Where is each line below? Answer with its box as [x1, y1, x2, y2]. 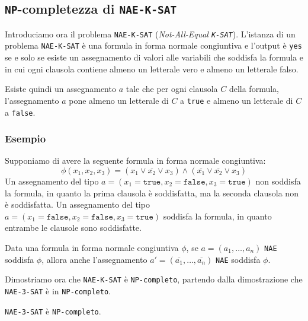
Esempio [5, 131, 46, 146]
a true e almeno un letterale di [180, 94, 293, 106]
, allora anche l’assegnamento [41, 253, 147, 265]
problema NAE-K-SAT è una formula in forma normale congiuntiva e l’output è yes [5, 39, 302, 52]
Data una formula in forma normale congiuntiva [5, 241, 179, 253]
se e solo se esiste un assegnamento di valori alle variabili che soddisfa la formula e [5, 51, 303, 63]
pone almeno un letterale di [69, 94, 169, 106]
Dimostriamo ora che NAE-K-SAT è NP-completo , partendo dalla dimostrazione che [5, 273, 303, 285]
